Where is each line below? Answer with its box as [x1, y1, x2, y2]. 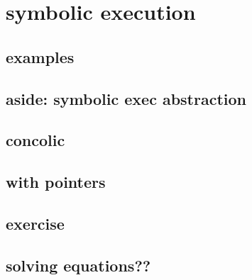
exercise [6, 212, 65, 234]
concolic [6, 129, 65, 151]
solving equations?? [6, 254, 151, 276]
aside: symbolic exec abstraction [6, 87, 247, 109]
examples [6, 45, 75, 67]
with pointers [6, 171, 106, 193]
